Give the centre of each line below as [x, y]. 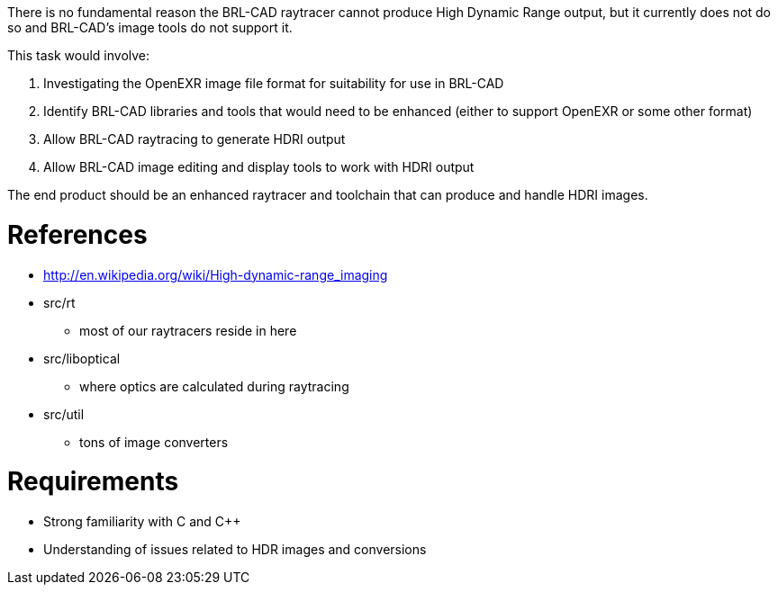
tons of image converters [154, 442]
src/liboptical [82, 358]
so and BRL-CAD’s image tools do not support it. [150, 27]
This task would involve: [79, 55]
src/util [64, 414]
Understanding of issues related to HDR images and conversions [235, 549]
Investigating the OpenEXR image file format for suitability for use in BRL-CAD [274, 83]
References [77, 234]
